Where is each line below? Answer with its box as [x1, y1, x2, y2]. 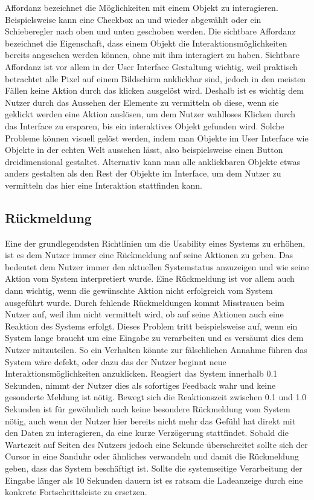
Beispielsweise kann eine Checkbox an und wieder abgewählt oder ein [5, 13, 261, 25]
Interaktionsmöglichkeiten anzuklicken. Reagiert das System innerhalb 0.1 [5, 367, 278, 380]
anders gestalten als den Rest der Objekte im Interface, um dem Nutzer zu [5, 167, 281, 180]
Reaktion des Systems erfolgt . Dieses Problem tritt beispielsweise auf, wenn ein [5, 319, 298, 332]
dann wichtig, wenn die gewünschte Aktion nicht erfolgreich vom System [5, 284, 273, 297]
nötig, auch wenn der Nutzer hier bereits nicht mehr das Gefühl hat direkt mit [5, 414, 296, 427]
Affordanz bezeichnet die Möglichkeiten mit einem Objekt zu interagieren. [5, 1, 278, 13]
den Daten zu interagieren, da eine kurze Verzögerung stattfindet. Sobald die [5, 426, 289, 439]
